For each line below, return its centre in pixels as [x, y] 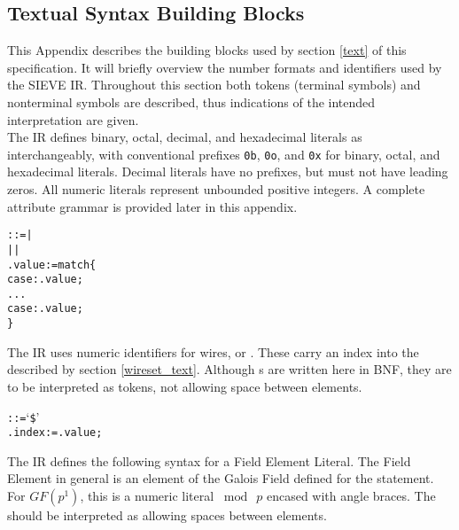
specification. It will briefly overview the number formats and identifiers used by [225, 67]
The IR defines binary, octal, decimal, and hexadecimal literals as [185, 137]
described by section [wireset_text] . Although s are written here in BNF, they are [229, 369]
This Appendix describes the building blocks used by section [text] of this [207, 50]
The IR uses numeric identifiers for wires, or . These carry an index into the [213, 351]
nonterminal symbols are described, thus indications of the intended [191, 101]
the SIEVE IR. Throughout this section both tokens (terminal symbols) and [214, 85]
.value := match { [52, 265]
